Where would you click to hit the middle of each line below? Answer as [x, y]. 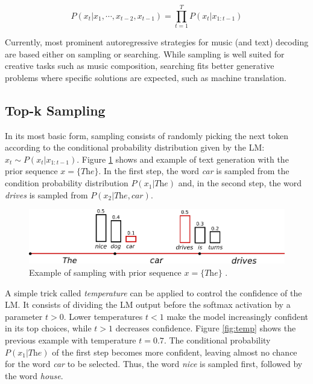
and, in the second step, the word [240, 183]
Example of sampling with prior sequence [105, 272]
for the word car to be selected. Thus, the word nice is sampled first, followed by [154, 364]
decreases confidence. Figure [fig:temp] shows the [206, 328]
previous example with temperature [71, 340]
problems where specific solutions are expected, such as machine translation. [146, 77]
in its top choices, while [48, 328]
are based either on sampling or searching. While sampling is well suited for [145, 54]
